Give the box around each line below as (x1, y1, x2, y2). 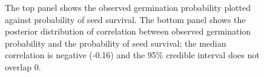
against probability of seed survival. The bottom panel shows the (5, 13, 246, 25)
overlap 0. (5, 60, 41, 73)
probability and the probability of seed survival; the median (5, 36, 226, 49)
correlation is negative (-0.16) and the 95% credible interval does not (5, 49, 260, 61)
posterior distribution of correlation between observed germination (5, 25, 251, 38)
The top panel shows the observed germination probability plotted (5, 1, 251, 13)
